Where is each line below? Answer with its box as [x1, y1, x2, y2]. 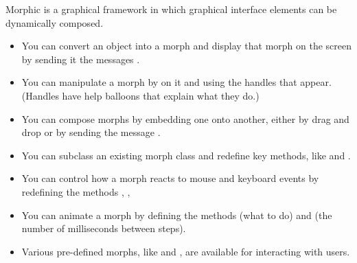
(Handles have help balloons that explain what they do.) [21, 88, 260, 102]
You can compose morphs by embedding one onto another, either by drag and [21, 111, 349, 126]
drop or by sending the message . [21, 125, 161, 139]
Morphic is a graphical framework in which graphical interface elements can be [5, 2, 337, 16]
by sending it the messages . [21, 52, 140, 66]
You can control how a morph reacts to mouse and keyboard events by [21, 171, 319, 185]
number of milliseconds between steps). [21, 221, 186, 236]
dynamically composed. [5, 15, 104, 30]
